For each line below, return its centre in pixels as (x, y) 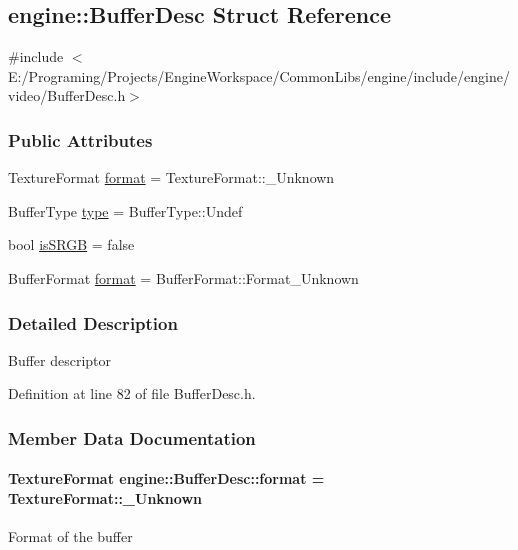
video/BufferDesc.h (67, 95)
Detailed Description (93, 322)
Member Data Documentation (132, 437)
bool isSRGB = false (71, 244)
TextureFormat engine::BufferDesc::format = (166, 478)
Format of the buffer (70, 536)
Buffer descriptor (60, 359)
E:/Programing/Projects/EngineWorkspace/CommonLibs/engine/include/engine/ (259, 75)
